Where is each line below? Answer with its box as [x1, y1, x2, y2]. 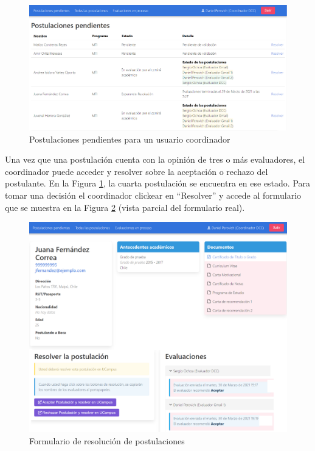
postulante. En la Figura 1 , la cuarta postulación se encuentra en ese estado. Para [5, 177, 311, 190]
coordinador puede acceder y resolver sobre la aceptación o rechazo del [5, 165, 268, 177]
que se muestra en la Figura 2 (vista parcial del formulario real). [5, 201, 245, 213]
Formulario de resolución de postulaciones [29, 435, 185, 447]
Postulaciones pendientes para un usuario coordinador [29, 132, 230, 145]
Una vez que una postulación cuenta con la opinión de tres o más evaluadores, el [5, 153, 305, 166]
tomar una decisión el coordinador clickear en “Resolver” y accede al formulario [5, 188, 302, 201]
